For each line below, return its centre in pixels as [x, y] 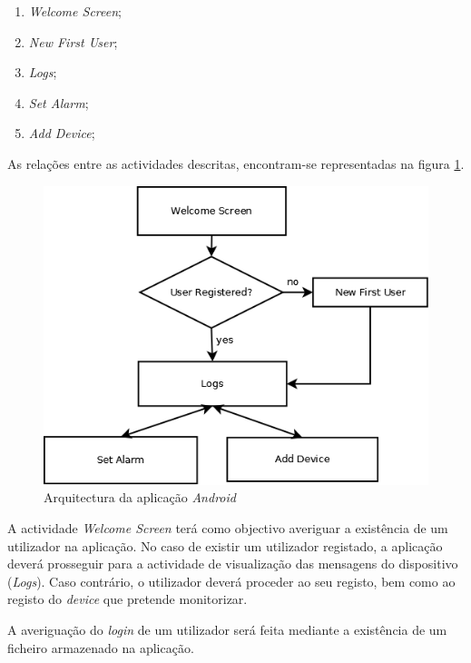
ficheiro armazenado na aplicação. [101, 647]
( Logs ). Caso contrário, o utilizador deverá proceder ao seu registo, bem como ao [231, 581]
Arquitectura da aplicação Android [140, 497]
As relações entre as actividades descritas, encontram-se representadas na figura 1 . [236, 163]
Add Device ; [62, 133]
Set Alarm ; [59, 102]
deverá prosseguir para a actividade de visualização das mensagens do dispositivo [233, 564]
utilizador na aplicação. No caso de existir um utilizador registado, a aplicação [225, 545]
